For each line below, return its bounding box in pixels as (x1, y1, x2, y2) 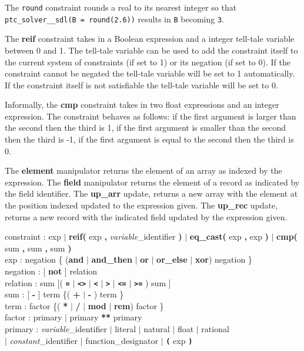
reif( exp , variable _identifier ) (69, 230, 182, 243)
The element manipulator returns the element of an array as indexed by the (5, 164, 282, 177)
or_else (156, 253, 188, 266)
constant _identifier (9, 334, 78, 346)
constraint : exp (5, 230, 61, 243)
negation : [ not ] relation (5, 265, 98, 277)
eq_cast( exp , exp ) (189, 230, 269, 243)
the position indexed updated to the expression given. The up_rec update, (5, 199, 278, 211)
